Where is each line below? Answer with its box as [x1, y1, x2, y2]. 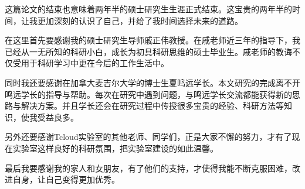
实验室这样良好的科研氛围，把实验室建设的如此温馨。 [12, 142, 218, 154]
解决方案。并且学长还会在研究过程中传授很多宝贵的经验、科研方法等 [21, 99, 284, 112]
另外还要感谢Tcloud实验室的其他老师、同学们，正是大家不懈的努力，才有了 [5, 130, 292, 143]
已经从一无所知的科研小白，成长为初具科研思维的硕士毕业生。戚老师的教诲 [5, 45, 292, 57]
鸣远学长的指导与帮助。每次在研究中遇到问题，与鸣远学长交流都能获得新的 [5, 88, 292, 100]
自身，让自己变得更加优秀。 [12, 173, 120, 185]
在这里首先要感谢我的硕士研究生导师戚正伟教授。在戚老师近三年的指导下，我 [5, 34, 300, 46]
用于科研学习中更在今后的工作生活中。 [21, 57, 169, 69]
